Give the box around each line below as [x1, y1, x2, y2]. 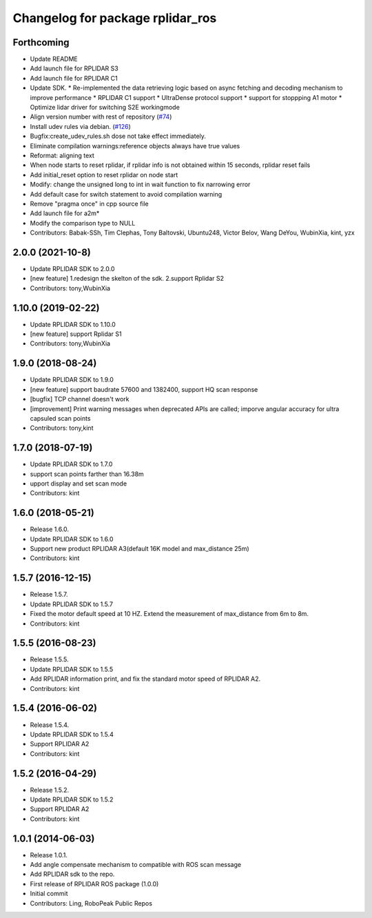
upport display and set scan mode [30, 479, 127, 488]
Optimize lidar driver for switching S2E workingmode [30, 103, 180, 112]
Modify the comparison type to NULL [30, 219, 136, 227]
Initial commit [30, 890, 68, 898]
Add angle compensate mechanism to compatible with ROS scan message [30, 861, 241, 869]
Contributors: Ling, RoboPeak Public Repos [30, 899, 153, 907]
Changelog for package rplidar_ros [12, 10, 217, 26]
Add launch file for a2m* [30, 209, 100, 217]
